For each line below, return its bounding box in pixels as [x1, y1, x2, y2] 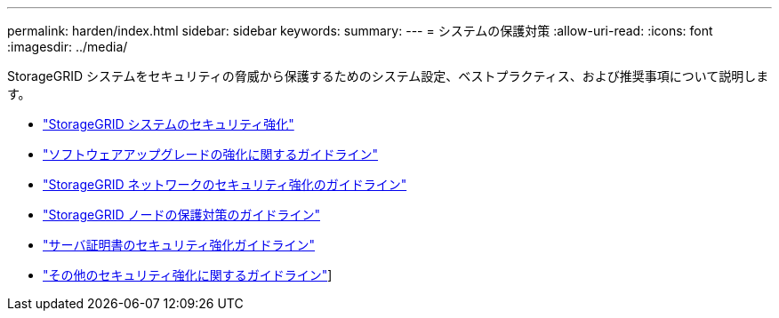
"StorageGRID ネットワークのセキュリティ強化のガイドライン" [43, 177, 407, 192]
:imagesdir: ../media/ [7, 39, 128, 54]
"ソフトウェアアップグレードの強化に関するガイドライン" [43, 147, 379, 162]
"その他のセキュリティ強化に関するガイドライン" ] [43, 267, 333, 282]
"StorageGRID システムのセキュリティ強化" [43, 116, 294, 131]
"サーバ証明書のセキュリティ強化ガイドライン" [43, 237, 316, 252]
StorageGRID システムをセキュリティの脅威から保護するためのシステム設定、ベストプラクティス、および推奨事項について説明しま [7, 68, 769, 83]
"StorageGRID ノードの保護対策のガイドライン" [43, 207, 320, 222]
